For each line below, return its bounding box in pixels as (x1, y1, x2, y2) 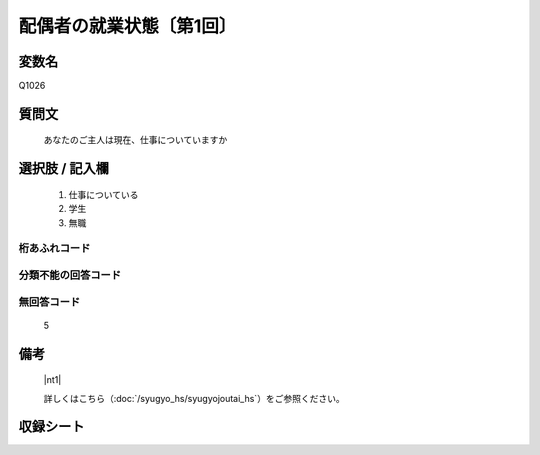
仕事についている (68, 188, 139, 200)
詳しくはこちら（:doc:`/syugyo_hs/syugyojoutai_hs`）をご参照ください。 (43, 392, 345, 404)
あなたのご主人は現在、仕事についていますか (43, 134, 228, 146)
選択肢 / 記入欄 (18, 160, 110, 177)
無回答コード (18, 295, 81, 309)
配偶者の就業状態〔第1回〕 (18, 15, 237, 37)
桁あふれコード (18, 241, 91, 255)
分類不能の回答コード (18, 268, 122, 282)
